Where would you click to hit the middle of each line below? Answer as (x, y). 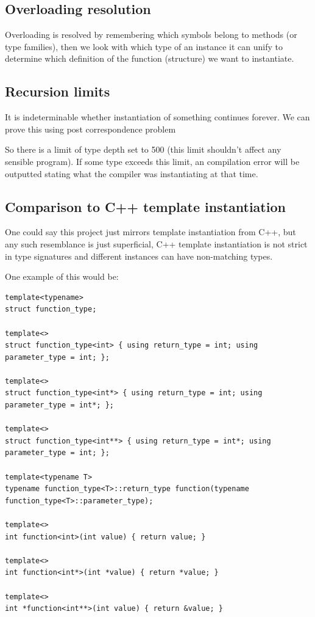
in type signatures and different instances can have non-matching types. (139, 256)
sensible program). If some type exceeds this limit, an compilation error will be (152, 161)
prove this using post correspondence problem (90, 129)
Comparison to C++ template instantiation (145, 206)
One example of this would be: (62, 276)
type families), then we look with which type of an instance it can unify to (144, 46)
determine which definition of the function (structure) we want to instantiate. (150, 58)
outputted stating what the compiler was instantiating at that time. (132, 173)
